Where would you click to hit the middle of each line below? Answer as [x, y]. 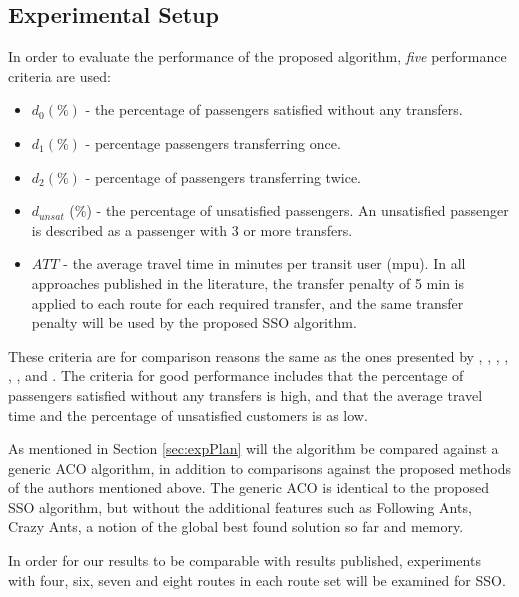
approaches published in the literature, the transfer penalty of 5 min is [248, 282]
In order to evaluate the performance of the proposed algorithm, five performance [257, 56]
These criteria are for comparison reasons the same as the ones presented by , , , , [258, 355]
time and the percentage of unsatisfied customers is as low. [188, 414]
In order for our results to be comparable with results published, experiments [244, 560]
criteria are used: [59, 75]
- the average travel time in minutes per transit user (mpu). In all [264, 263]
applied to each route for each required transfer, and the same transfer [247, 302]
